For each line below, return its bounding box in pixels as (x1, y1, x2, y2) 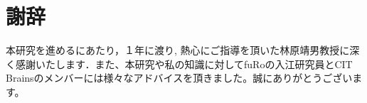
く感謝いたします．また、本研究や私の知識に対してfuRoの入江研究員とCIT (6, 56, 353, 71)
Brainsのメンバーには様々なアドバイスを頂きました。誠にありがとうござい (6, 70, 353, 85)
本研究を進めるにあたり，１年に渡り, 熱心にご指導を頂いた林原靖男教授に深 (6, 43, 360, 58)
